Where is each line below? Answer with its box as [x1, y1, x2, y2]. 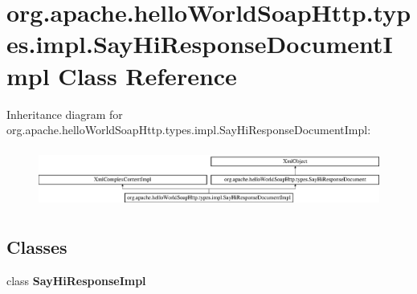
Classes [6, 235, 67, 259]
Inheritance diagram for [6, 105, 123, 122]
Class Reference [58, 59, 237, 92]
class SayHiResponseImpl [6, 272, 146, 289]
